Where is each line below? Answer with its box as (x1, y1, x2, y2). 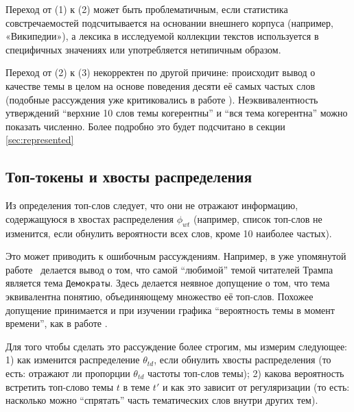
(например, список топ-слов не (193, 211, 322, 226)
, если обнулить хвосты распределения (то (154, 352, 331, 367)
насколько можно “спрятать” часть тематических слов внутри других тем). (5, 393, 318, 407)
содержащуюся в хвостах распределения (5, 211, 174, 226)
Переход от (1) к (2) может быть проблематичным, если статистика (5, 2, 288, 16)
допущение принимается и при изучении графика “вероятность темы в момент (5, 302, 335, 317)
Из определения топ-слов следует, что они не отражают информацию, (5, 198, 298, 213)
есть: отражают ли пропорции (5, 365, 130, 380)
